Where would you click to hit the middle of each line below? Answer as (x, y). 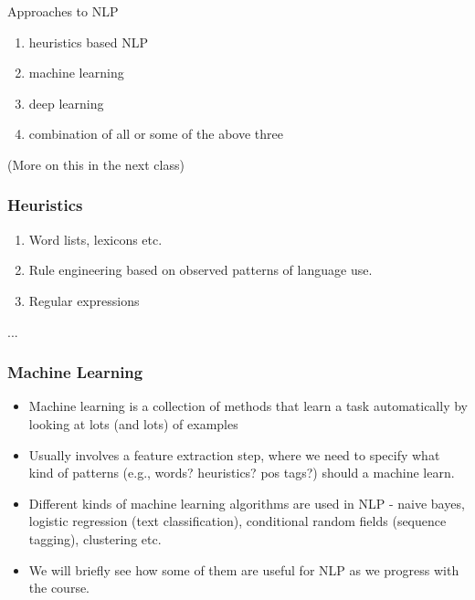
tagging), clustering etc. (95, 538)
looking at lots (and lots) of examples (133, 423)
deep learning (66, 103)
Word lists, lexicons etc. (95, 239)
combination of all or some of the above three (156, 134)
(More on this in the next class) (96, 164)
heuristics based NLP (88, 42)
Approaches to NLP (63, 11)
